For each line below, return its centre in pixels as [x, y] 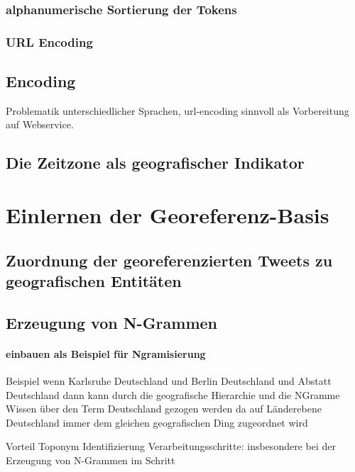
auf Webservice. [40, 124]
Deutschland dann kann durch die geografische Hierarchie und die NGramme [173, 394]
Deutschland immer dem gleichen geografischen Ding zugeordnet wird [157, 422]
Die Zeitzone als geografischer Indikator [155, 163]
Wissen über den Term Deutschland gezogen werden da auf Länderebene [164, 409]
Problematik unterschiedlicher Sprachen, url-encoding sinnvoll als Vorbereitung [177, 110]
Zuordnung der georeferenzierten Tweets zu [169, 260]
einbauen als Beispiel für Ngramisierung [106, 353]
